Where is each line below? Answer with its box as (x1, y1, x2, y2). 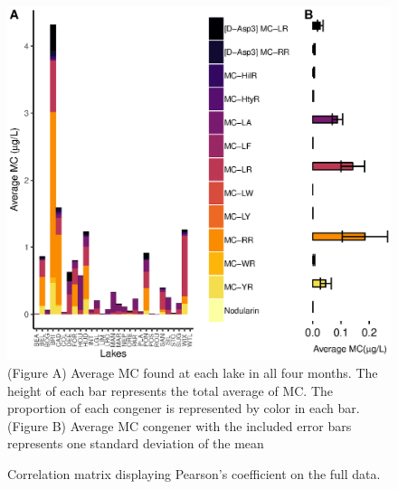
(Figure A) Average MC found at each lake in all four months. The (7, 363, 378, 382)
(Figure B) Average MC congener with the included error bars (7, 416, 352, 435)
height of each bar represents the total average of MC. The (7, 381, 333, 400)
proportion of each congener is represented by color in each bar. (7, 399, 360, 418)
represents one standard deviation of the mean (7, 434, 264, 453)
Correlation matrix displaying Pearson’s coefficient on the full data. (7, 465, 381, 484)
